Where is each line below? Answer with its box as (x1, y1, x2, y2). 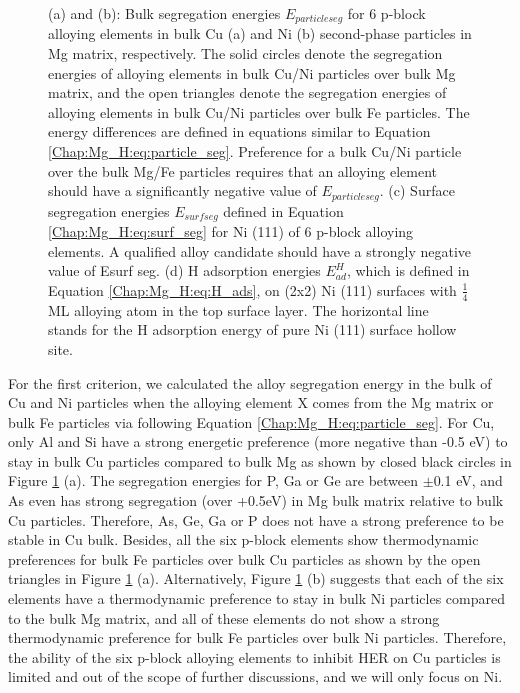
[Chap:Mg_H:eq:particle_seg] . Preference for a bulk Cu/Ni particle (48, 141, 462, 162)
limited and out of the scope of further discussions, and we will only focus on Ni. (8, 666, 503, 687)
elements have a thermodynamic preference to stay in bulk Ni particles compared (8, 588, 505, 609)
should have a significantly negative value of (48, 180, 317, 201)
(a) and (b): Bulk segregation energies (48, 3, 281, 23)
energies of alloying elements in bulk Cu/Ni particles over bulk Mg (48, 62, 456, 83)
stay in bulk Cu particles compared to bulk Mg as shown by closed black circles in (8, 450, 512, 471)
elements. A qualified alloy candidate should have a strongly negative (48, 240, 471, 261)
